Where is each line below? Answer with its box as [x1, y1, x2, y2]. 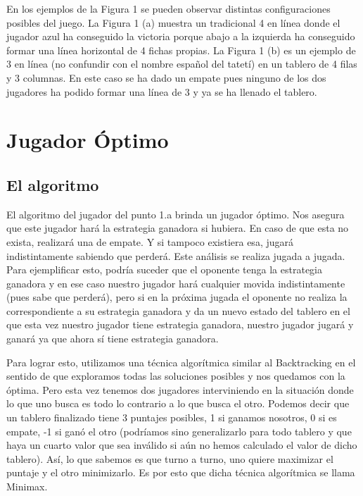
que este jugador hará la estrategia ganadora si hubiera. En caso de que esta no [6, 221, 349, 235]
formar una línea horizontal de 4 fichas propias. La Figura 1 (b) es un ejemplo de [6, 42, 356, 57]
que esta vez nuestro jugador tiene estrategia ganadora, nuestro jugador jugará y [6, 317, 354, 332]
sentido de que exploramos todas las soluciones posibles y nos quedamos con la [6, 368, 345, 383]
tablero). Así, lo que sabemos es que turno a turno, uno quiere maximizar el [6, 451, 333, 466]
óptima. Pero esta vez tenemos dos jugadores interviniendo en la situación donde [6, 382, 354, 397]
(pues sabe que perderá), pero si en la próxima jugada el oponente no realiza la [6, 290, 348, 304]
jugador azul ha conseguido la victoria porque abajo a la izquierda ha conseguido [6, 29, 355, 44]
